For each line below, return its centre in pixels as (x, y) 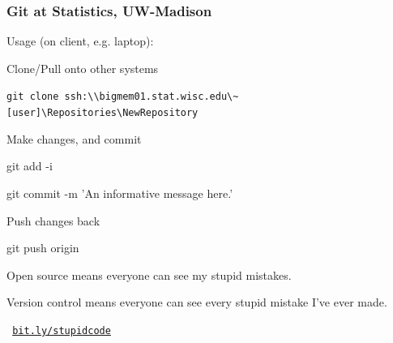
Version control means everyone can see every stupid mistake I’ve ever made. (197, 302)
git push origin (43, 248)
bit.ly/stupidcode (62, 330)
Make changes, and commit (74, 138)
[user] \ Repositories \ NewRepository (103, 113)
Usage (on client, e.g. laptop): (80, 41)
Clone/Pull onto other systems (83, 68)
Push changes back (53, 220)
